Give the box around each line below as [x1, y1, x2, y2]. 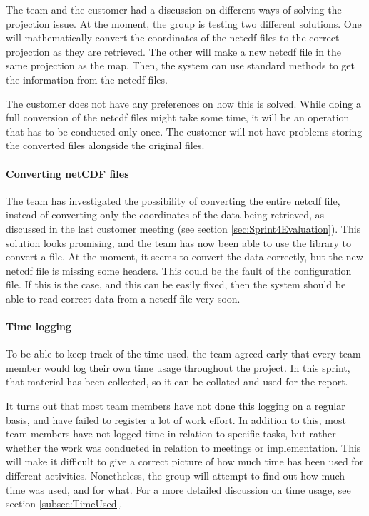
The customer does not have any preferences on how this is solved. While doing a [6, 96, 361, 111]
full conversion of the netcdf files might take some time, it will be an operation [6, 110, 350, 125]
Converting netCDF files [6, 166, 129, 181]
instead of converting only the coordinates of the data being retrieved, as [6, 207, 325, 222]
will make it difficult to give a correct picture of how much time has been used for [6, 454, 364, 469]
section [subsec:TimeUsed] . [6, 496, 123, 511]
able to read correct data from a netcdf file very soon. [6, 290, 241, 305]
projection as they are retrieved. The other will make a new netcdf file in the [6, 44, 342, 59]
